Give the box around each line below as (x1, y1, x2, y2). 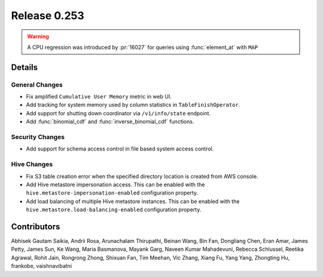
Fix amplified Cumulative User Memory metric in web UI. (26, 93, 172, 100)
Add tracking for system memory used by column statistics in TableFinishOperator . (26, 101, 240, 109)
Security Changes (11, 133, 65, 141)
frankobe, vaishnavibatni (11, 263, 72, 270)
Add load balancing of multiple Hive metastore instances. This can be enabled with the (26, 198, 240, 205)
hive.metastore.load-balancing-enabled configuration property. (26, 206, 202, 213)
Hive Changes (11, 160, 53, 168)
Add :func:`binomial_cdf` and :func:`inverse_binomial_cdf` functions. (26, 118, 194, 125)
